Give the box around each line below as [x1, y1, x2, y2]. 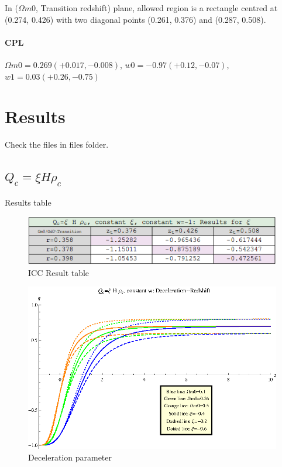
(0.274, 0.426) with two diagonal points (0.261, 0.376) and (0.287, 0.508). [5, 13, 266, 25]
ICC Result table [28, 266, 90, 278]
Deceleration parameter [28, 451, 112, 463]
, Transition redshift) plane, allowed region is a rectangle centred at [36, 2, 278, 13]
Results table [5, 196, 51, 208]
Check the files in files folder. [5, 138, 109, 151]
